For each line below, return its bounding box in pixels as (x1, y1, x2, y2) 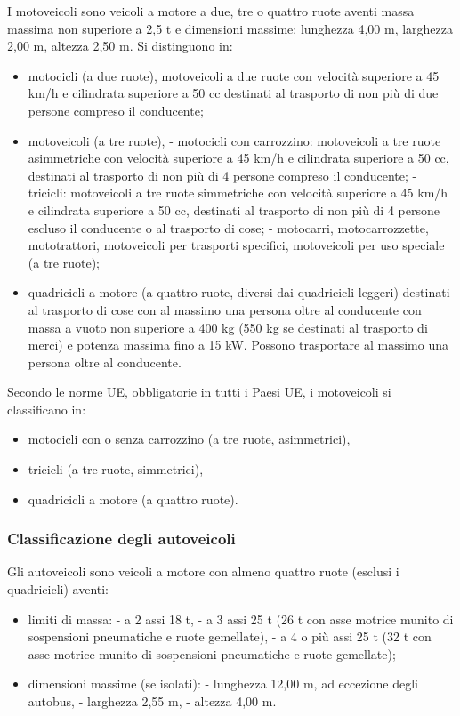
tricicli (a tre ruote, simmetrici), (28, 460, 204, 479)
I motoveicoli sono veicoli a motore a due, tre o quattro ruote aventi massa (7, 2, 415, 20)
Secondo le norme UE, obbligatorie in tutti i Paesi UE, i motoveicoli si (7, 382, 391, 401)
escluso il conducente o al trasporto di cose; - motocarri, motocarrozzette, (28, 218, 429, 237)
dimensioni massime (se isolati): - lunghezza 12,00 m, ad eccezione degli (28, 674, 418, 693)
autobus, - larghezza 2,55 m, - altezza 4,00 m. (28, 692, 277, 711)
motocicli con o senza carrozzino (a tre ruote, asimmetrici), (28, 430, 351, 448)
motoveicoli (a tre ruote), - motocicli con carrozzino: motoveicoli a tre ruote (28, 131, 441, 149)
